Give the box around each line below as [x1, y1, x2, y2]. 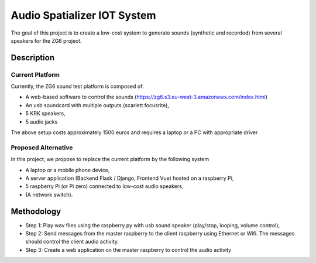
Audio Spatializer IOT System [11, 9, 156, 22]
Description [11, 53, 55, 63]
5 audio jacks [25, 118, 58, 125]
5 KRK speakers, [25, 110, 66, 117]
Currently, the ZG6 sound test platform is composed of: [11, 83, 145, 90]
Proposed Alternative [11, 144, 73, 152]
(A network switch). [25, 191, 73, 198]
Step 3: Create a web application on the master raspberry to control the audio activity [25, 246, 232, 253]
